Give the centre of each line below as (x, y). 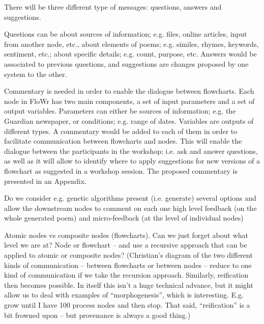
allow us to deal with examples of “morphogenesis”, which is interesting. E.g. (124, 295)
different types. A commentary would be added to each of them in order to (121, 131)
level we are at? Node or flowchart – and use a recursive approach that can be (126, 245)
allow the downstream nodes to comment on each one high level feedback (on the (130, 208)
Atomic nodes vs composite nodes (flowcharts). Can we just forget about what (126, 235)
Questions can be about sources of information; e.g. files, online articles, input (126, 34)
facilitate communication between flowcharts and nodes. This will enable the (123, 141)
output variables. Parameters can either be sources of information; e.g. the (120, 111)
